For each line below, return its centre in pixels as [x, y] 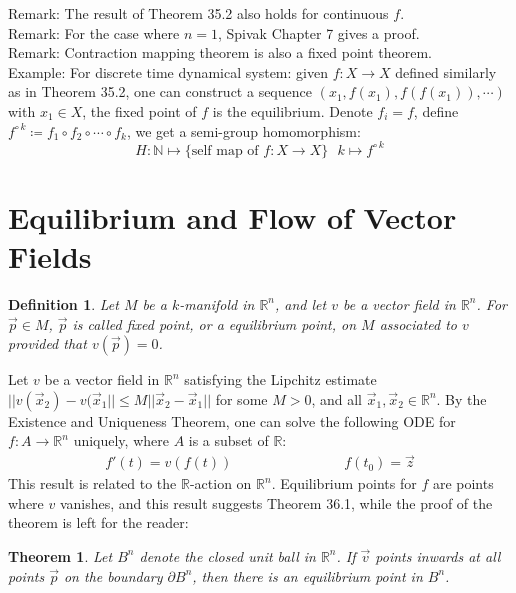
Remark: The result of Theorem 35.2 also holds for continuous [198, 13]
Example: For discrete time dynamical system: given [168, 71]
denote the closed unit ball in [227, 555]
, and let [301, 303]
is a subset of [228, 440]
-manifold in [217, 303]
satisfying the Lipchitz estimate [280, 379]
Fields [50, 256]
